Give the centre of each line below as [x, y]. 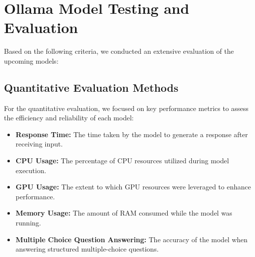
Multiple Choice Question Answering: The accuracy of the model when [131, 239]
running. [28, 223]
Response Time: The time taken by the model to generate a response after [132, 134]
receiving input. [39, 144]
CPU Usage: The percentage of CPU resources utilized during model [122, 161]
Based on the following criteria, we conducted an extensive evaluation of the [119, 51]
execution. [31, 170]
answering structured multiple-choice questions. [87, 249]
